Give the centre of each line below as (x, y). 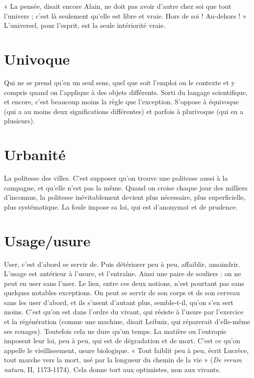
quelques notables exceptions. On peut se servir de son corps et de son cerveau (122, 293)
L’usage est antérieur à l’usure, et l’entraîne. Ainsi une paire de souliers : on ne (123, 273)
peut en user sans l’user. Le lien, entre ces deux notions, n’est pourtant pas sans (124, 283)
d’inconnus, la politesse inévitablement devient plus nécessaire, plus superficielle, (125, 197)
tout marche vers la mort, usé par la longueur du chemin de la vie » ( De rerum (123, 360)
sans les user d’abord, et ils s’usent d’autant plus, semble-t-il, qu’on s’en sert (119, 302)
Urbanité (35, 154)
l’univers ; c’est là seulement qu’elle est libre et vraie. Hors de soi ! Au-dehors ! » (125, 15)
